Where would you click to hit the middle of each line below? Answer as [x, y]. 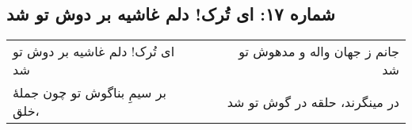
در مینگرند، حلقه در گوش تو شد [313, 101]
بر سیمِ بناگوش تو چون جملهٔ [90, 93]
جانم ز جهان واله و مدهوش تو [319, 52]
